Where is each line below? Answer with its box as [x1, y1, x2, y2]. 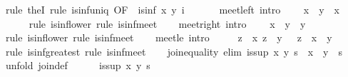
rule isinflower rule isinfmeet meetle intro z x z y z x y [5, 30, 332, 45]
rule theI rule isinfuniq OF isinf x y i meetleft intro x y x [5, 2, 339, 16]
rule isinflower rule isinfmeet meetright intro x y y [29, 16, 306, 31]
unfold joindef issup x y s [5, 58, 150, 73]
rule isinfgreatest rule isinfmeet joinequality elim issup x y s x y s [5, 43, 343, 58]
